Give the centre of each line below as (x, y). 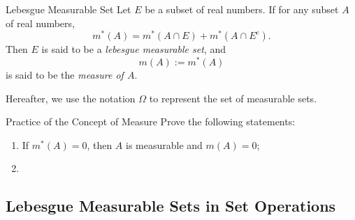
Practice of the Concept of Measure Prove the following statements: (151, 121)
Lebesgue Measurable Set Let (68, 9)
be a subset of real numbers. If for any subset (242, 9)
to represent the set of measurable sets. (233, 98)
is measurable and (164, 144)
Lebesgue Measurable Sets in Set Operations (171, 206)
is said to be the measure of (65, 74)
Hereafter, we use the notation (71, 98)
